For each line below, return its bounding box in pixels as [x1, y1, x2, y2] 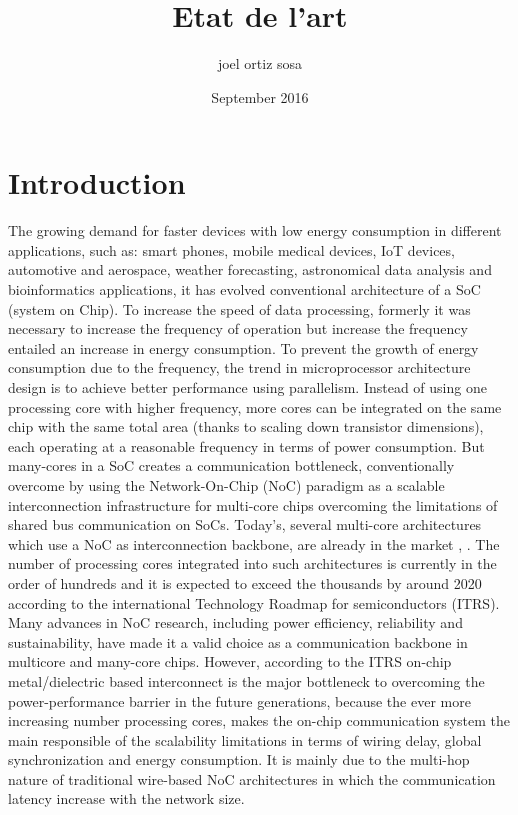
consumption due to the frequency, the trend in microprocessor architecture [8, 357, 471, 378]
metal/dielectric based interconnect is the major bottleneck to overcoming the [8, 670, 485, 691]
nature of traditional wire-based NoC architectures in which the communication [8, 768, 496, 789]
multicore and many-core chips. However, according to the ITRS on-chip [8, 651, 452, 672]
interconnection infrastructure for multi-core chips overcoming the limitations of [8, 494, 498, 515]
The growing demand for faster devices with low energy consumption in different [8, 220, 502, 241]
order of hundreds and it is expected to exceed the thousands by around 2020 [8, 572, 482, 593]
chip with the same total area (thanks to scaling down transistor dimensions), [8, 416, 484, 437]
